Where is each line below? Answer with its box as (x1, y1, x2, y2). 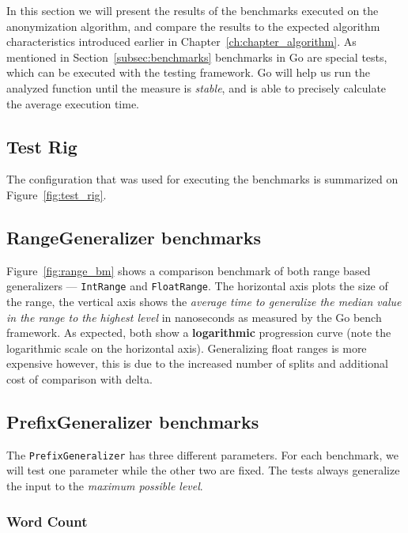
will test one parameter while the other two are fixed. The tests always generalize (6, 462, 400, 478)
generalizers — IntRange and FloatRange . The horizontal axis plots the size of (6, 278, 388, 294)
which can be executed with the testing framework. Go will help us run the (6, 64, 371, 81)
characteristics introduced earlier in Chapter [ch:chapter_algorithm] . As (6, 33, 357, 50)
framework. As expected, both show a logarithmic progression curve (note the (6, 324, 391, 341)
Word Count (6, 511, 88, 531)
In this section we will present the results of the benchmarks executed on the (6, 2, 379, 18)
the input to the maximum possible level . (6, 478, 203, 494)
